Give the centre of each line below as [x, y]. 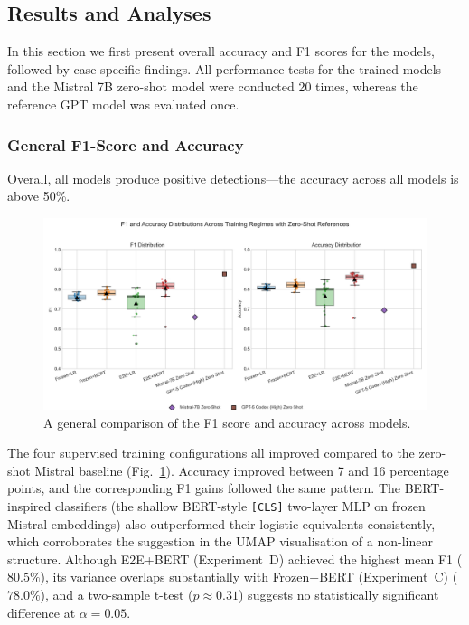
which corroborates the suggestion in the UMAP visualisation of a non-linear [220, 541]
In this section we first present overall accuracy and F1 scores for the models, [221, 51]
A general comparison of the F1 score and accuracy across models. [227, 422]
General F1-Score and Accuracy [126, 144]
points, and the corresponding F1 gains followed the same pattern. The [204, 488]
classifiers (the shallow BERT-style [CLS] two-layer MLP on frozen [240, 505]
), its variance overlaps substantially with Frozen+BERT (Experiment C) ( [249, 577]
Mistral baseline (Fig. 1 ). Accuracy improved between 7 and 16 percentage [242, 470]
